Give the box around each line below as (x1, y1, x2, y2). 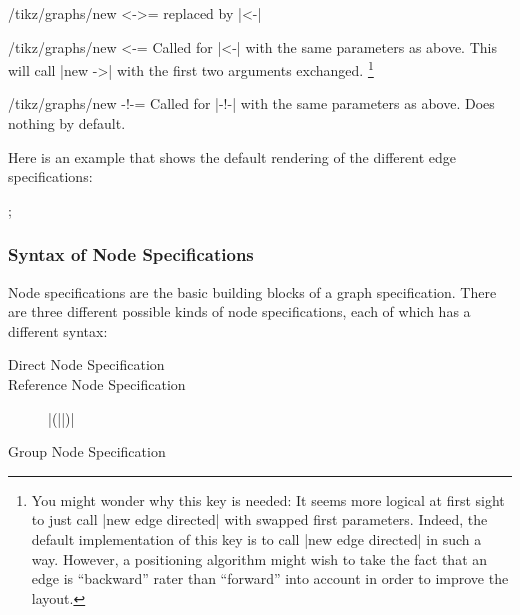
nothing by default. (8, 113, 126, 134)
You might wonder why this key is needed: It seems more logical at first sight (31, 489, 505, 510)
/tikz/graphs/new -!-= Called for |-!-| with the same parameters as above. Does (8, 93, 495, 114)
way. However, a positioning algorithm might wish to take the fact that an (31, 548, 488, 569)
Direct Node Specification (8, 354, 165, 375)
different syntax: (8, 320, 108, 341)
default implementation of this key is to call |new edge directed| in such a (31, 528, 482, 549)
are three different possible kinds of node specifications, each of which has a (8, 301, 471, 322)
